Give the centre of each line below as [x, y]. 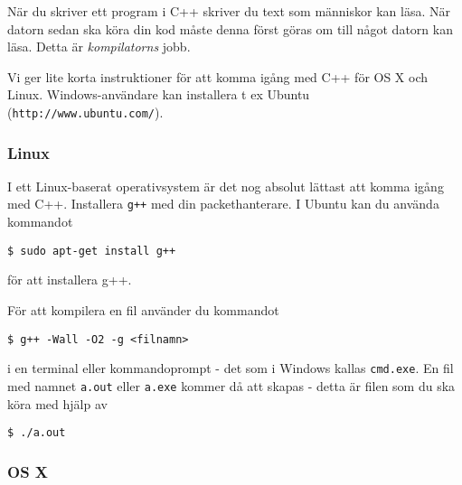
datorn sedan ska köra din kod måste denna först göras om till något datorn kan [230, 28]
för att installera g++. [70, 280]
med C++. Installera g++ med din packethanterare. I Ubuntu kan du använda [223, 204]
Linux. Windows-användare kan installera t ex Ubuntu [159, 94]
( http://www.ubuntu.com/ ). [85, 112]
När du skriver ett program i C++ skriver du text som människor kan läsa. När [229, 11]
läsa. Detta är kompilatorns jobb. [99, 47]
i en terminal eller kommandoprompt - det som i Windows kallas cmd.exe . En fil [231, 368]
